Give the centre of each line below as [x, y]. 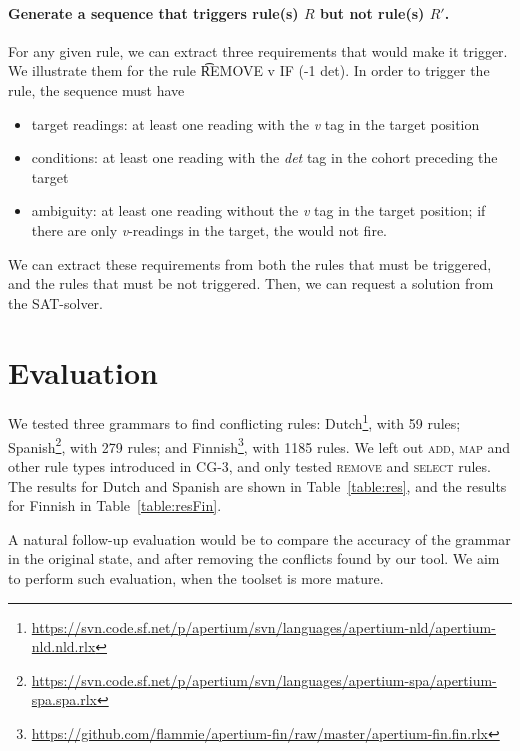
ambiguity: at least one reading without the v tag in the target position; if [258, 210]
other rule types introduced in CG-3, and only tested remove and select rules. [249, 465]
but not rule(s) [372, 12]
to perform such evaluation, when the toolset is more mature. [196, 577]
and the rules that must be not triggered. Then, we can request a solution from [251, 283]
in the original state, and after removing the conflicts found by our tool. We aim [254, 558]
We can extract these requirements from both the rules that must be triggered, [250, 263]
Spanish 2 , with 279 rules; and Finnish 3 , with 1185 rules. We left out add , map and [259, 445]
